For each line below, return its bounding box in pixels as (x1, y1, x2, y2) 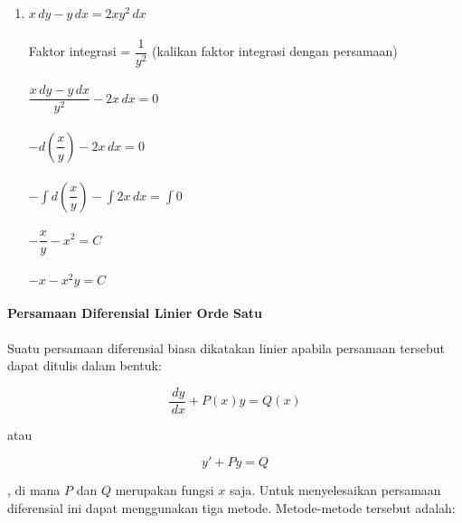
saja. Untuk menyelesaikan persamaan (230, 481, 441, 500)
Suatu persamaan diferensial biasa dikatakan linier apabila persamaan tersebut (7, 338, 446, 357)
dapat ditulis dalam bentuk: (7, 356, 162, 375)
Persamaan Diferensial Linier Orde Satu (7, 304, 263, 322)
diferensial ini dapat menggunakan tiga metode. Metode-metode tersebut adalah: (7, 499, 456, 518)
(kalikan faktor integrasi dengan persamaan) (152, 42, 398, 61)
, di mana (7, 481, 61, 500)
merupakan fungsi (115, 481, 214, 500)
